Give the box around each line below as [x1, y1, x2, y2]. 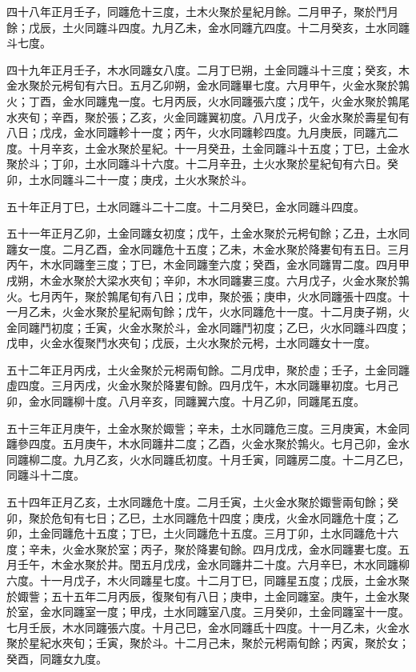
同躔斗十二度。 [6, 466, 85, 483]
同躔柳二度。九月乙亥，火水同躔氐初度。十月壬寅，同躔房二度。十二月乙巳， [6, 450, 410, 467]
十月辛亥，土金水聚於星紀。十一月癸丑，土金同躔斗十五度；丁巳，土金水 [28, 139, 410, 156]
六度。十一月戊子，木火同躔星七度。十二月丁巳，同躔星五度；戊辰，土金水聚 [6, 572, 410, 588]
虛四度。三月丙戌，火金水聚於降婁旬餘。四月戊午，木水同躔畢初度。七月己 [6, 377, 398, 394]
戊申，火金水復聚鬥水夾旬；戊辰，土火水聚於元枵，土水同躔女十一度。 [6, 334, 376, 351]
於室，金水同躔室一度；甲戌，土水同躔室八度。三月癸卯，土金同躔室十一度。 [6, 603, 410, 620]
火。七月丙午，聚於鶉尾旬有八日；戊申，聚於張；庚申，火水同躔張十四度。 [6, 287, 398, 304]
